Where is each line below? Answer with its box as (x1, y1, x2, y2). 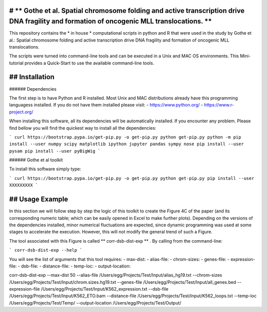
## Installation (9, 73, 54, 81)
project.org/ (9, 109, 34, 115)
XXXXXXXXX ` (9, 182, 38, 188)
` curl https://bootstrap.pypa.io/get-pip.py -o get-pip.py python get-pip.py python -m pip (9, 134, 242, 140)
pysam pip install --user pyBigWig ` (9, 148, 101, 154)
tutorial (9, 60, 24, 66)
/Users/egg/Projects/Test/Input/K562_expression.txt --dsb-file (41, 286, 169, 292)
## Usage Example (9, 195, 68, 204)
